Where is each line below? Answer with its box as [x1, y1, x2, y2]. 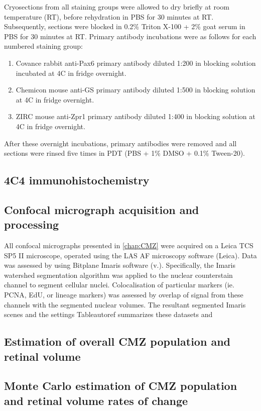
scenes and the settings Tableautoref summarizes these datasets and [4, 309, 213, 320]
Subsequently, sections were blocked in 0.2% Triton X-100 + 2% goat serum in [4, 21, 245, 32]
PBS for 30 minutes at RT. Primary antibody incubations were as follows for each [4, 31, 256, 41]
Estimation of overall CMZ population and [4, 334, 230, 349]
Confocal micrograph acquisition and [4, 201, 199, 217]
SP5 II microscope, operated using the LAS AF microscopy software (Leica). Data [4, 250, 257, 260]
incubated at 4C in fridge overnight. [16, 67, 126, 78]
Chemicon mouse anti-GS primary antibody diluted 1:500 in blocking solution [16, 84, 255, 95]
